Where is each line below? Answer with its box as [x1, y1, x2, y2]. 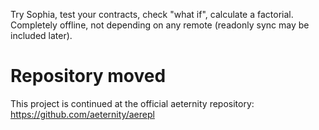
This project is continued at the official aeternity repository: [10, 97, 255, 109]
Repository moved [10, 65, 167, 88]
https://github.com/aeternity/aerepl [10, 108, 155, 120]
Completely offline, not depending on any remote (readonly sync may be [10, 19, 310, 31]
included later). [10, 30, 73, 41]
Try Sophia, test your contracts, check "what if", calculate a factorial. [10, 9, 294, 20]
